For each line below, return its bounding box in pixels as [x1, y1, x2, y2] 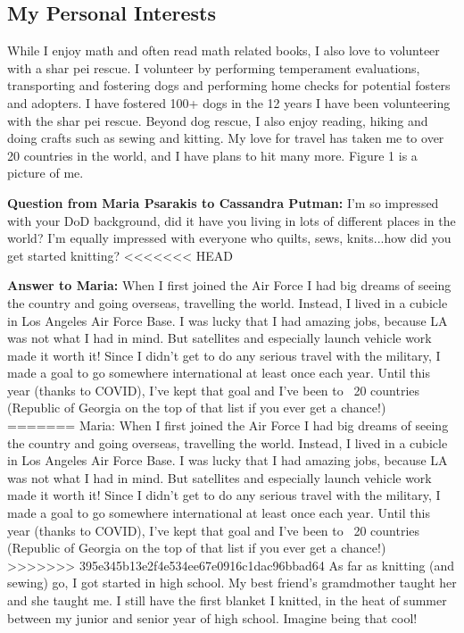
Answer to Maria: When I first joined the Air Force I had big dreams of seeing [7, 276, 452, 295]
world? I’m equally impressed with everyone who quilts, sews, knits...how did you [7, 229, 452, 247]
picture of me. [7, 163, 84, 182]
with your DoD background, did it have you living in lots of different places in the [7, 211, 456, 229]
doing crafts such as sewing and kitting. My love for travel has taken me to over [7, 129, 444, 147]
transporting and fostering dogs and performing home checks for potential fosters [7, 76, 451, 95]
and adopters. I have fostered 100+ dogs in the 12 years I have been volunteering [7, 93, 451, 112]
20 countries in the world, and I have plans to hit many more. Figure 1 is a [7, 146, 418, 164]
